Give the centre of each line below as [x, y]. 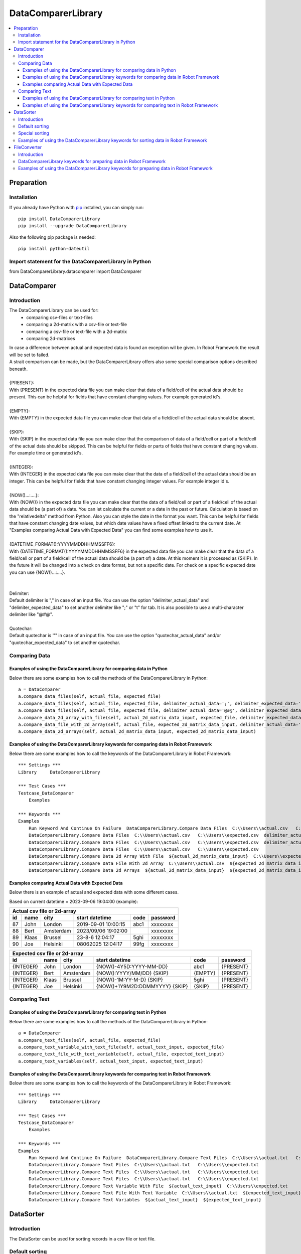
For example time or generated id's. [46, 453]
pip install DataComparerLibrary [59, 219]
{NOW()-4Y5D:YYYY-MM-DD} [132, 967]
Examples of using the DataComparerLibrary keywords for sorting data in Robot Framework [113, 140]
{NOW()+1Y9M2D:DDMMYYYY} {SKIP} [142, 987]
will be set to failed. [29, 355]
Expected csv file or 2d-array [48, 954]
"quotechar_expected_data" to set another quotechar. [65, 643]
